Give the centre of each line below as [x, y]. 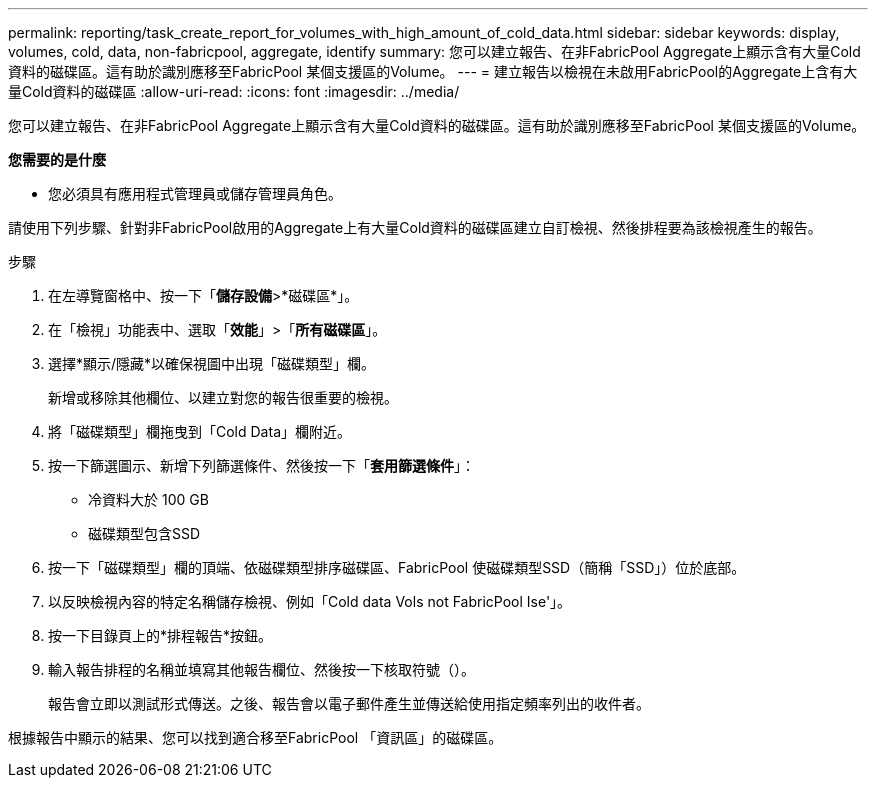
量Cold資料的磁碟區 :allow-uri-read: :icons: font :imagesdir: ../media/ [234, 91]
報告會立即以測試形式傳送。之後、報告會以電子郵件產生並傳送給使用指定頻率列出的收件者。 [349, 703]
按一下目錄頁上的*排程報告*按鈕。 [160, 635]
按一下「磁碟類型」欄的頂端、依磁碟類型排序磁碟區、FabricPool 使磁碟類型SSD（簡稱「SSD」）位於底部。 [397, 567]
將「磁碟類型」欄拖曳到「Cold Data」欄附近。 [199, 431]
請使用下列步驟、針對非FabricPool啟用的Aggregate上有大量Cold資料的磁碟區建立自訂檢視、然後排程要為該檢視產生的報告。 [415, 227]
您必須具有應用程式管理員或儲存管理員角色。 [195, 193]
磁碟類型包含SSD [144, 533]
